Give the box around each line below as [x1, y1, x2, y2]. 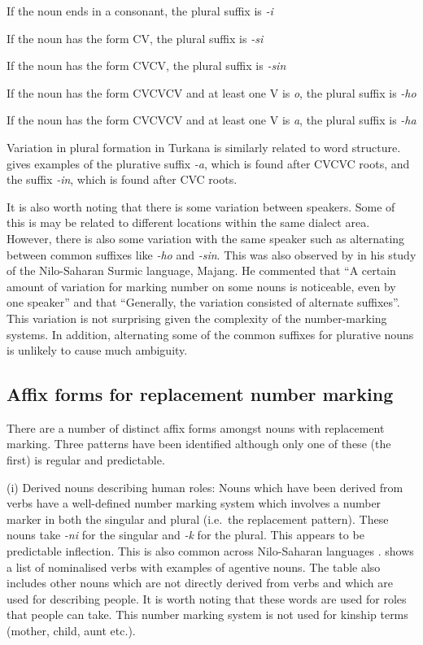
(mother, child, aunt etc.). [7, 622, 136, 639]
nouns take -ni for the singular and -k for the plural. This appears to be [7, 526, 364, 543]
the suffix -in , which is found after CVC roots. [7, 171, 238, 188]
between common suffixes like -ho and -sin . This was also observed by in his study [7, 246, 416, 263]
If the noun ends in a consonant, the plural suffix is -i [7, 2, 273, 19]
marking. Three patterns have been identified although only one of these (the [7, 435, 391, 452]
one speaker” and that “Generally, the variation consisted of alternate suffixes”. [7, 294, 400, 311]
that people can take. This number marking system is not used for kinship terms [7, 606, 408, 623]
